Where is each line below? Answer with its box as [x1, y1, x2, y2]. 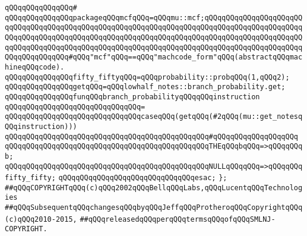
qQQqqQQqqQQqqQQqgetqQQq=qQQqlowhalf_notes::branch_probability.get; [5, 83, 286, 92]
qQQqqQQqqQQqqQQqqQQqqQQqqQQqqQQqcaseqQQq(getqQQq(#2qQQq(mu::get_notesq [5, 112, 303, 121]
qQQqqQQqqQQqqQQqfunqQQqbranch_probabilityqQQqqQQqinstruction [5, 92, 260, 101]
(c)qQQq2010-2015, [5, 215, 77, 224]
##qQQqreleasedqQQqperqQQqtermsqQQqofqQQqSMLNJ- [80, 215, 276, 224]
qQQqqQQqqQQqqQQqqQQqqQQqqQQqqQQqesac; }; [58, 174, 227, 182]
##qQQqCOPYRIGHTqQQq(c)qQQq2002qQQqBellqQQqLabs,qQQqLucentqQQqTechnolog [5, 183, 303, 192]
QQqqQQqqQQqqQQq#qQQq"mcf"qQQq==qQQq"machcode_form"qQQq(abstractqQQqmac [5, 53, 303, 62]
